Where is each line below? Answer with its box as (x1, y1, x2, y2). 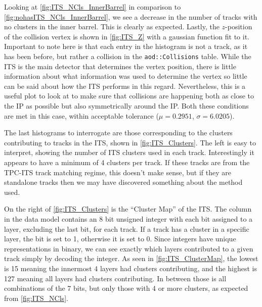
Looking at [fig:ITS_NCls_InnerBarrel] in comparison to (4, 2, 181, 12)
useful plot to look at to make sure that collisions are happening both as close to (4, 90, 254, 101)
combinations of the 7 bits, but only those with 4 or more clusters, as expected (4, 283, 248, 293)
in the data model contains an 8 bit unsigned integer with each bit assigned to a (4, 213, 253, 224)
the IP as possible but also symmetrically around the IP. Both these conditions (4, 100, 249, 111)
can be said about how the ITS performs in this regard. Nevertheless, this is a (4, 80, 246, 91)
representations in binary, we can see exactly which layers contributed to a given (4, 243, 253, 253)
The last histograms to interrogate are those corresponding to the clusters (4, 127, 233, 138)
